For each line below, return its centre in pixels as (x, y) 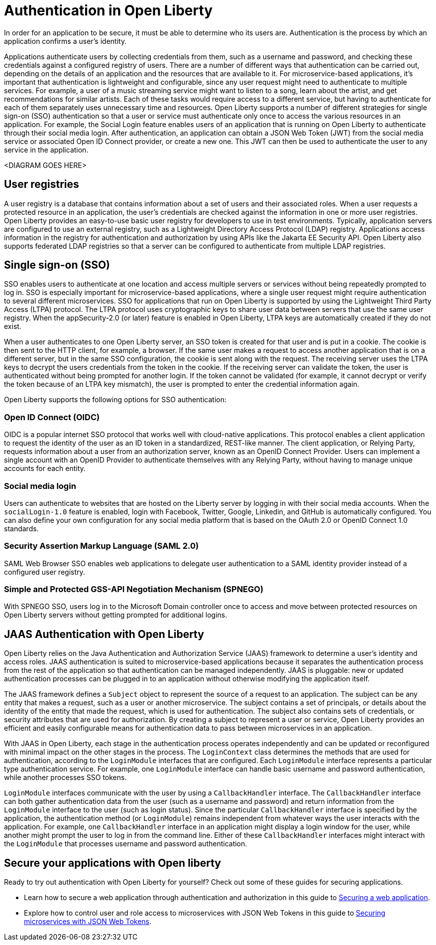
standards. (21, 528)
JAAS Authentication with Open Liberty (104, 634)
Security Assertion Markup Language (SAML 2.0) (102, 546)
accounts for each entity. (45, 469)
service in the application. (46, 150)
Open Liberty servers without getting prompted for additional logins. (116, 615)
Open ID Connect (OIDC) (52, 417)
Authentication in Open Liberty (109, 10)
